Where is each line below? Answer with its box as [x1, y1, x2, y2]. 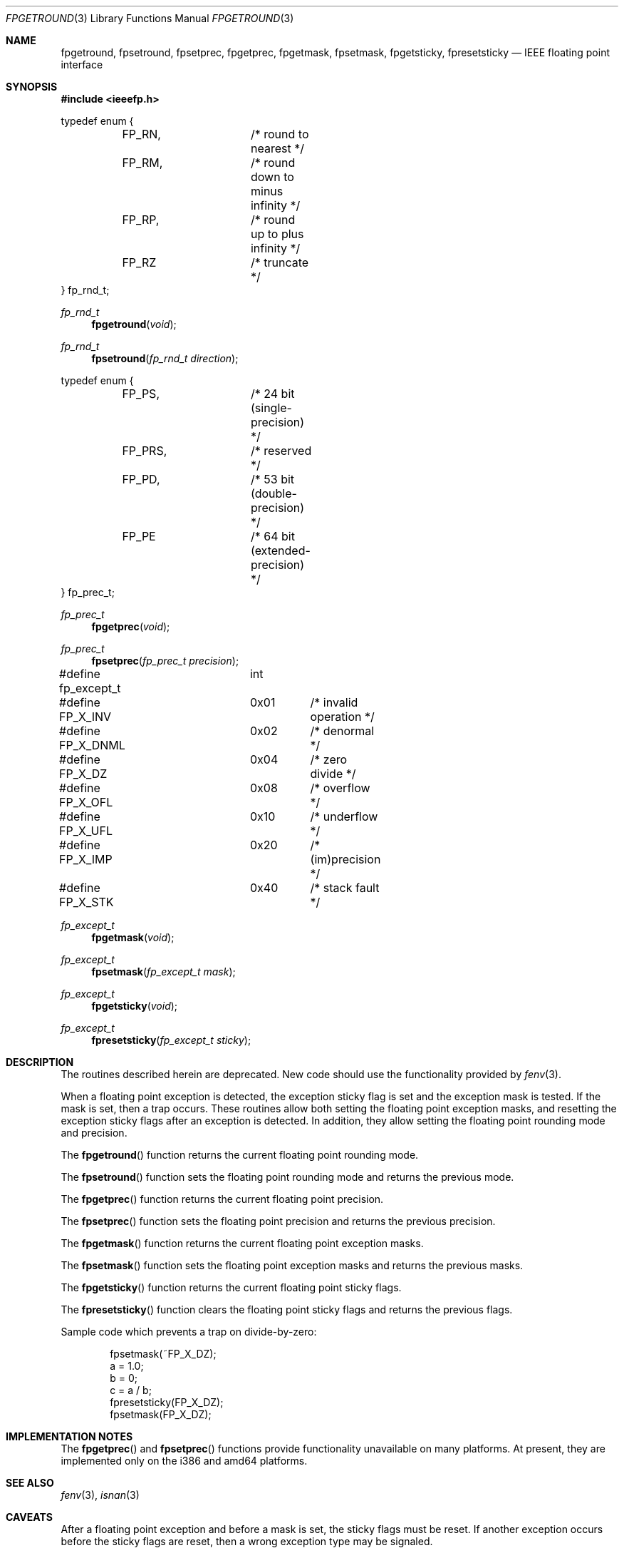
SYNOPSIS [6, 81, 58, 93]
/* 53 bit [250, 472, 295, 486]
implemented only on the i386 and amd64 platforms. [61, 1455, 308, 1467]
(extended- [250, 543, 311, 558]
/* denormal [310, 724, 375, 738]
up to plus [250, 227, 304, 241]
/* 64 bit [250, 529, 295, 543]
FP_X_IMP [59, 852, 113, 866]
